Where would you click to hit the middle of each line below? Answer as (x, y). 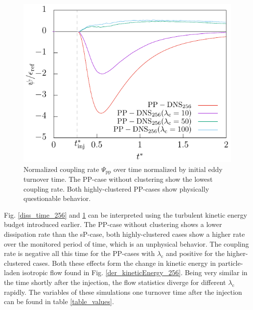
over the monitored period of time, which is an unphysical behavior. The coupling (126, 243)
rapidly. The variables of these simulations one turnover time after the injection (123, 292)
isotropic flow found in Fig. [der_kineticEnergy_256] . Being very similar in (135, 272)
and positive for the (195, 253)
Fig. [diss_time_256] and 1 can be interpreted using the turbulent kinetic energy (126, 214)
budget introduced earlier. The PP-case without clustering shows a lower (113, 224)
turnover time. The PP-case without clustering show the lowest (118, 179)
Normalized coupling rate (61, 169)
